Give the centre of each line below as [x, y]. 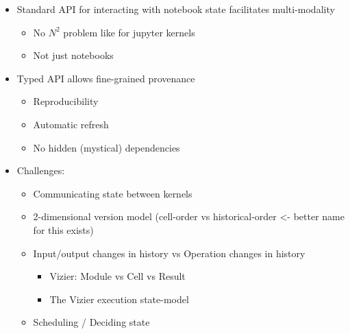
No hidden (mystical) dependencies [107, 147]
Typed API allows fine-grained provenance [106, 78]
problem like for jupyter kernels [129, 32]
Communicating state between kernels [113, 193]
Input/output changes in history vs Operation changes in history [169, 253]
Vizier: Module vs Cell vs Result [117, 276]
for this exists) [63, 229]
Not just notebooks [73, 55]
